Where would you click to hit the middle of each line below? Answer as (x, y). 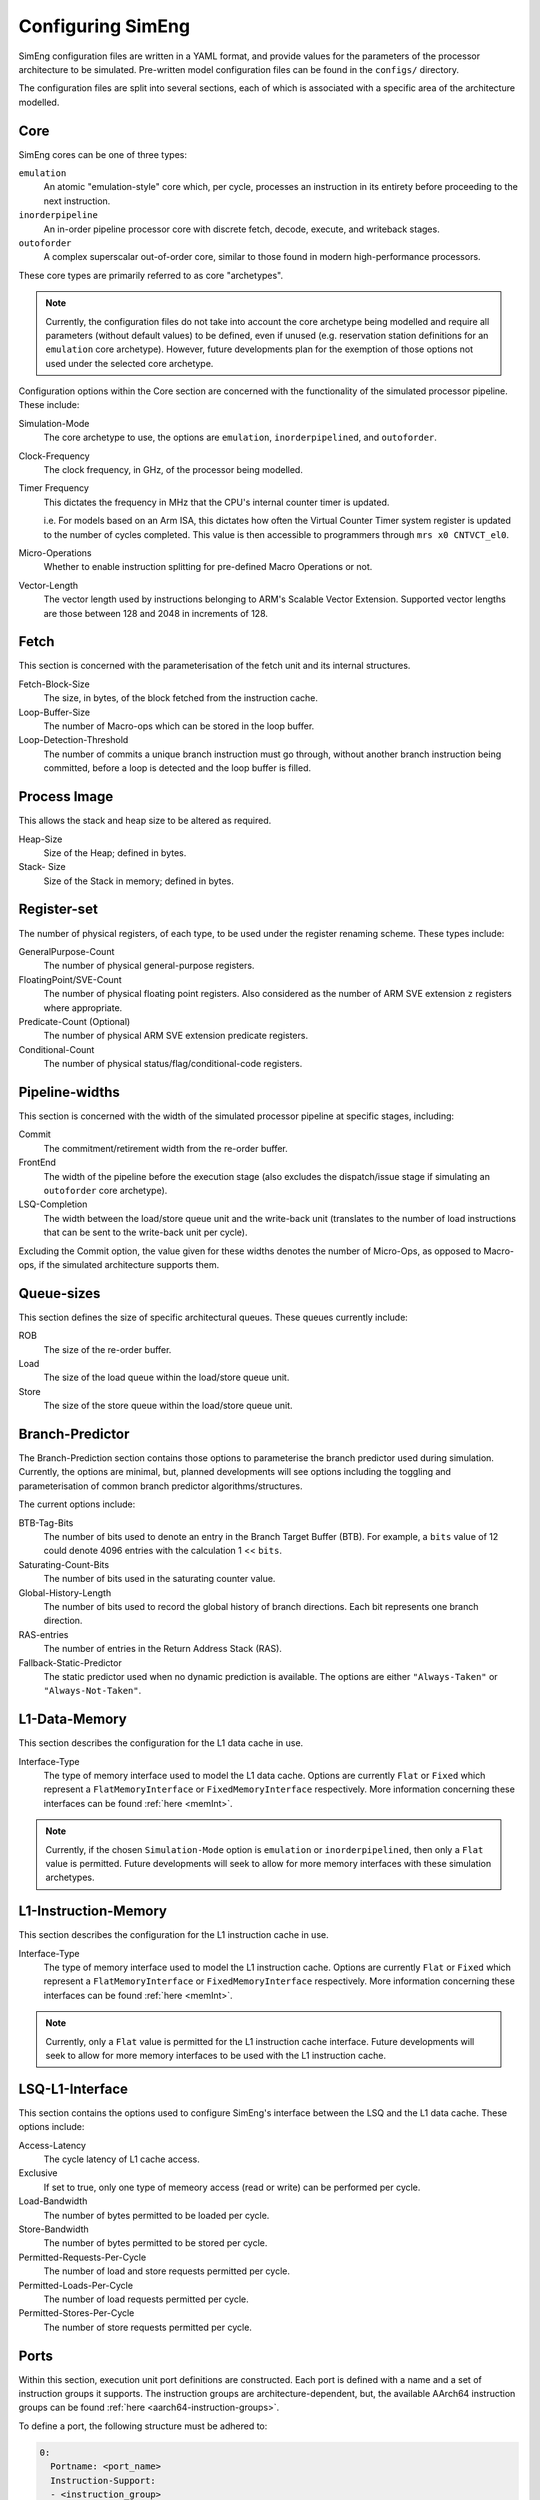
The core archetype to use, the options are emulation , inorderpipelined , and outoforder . (240, 437)
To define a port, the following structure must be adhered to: (143, 2426)
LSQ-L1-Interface (73, 2088)
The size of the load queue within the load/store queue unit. (166, 1377)
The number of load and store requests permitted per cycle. (166, 2271)
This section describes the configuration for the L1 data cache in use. (161, 1743)
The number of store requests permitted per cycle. (147, 2327)
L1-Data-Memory (72, 1719)
